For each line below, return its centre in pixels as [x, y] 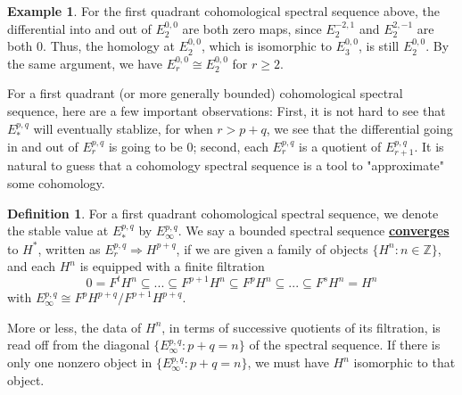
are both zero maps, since [252, 28]
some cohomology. [56, 183]
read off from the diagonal [78, 345]
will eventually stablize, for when [123, 128]
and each [32, 266]
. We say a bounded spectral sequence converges [313, 230]
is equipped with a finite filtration [172, 266]
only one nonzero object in [80, 362]
